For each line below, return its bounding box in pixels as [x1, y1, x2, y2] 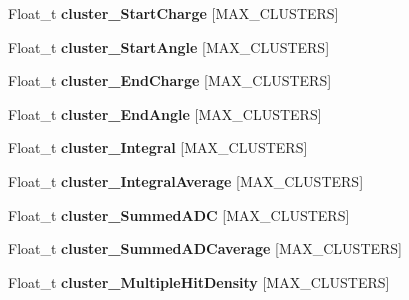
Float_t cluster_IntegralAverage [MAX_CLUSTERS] [8, 170, 364, 191]
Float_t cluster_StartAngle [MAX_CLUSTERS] [8, 36, 330, 57]
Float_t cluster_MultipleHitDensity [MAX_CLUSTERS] [8, 271, 390, 292]
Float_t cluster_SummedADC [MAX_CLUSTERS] [8, 204, 350, 225]
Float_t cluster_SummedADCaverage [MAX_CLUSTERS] [8, 238, 402, 259]
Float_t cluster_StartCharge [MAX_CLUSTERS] [8, 3, 339, 23]
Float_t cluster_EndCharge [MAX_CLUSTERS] [8, 70, 332, 91]
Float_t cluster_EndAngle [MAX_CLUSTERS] [8, 103, 322, 124]
